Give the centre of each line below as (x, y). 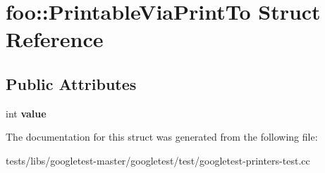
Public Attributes (71, 83)
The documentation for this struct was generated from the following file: (162, 137)
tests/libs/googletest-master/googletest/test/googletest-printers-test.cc (158, 160)
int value (26, 113)
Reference (55, 39)
